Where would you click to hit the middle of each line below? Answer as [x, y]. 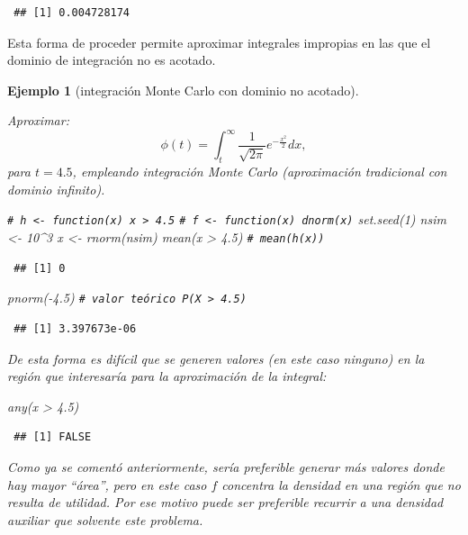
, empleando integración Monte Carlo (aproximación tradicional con [260, 172]
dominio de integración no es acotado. [112, 60]
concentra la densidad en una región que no [341, 484]
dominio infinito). [56, 189]
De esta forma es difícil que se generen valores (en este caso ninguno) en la [216, 358]
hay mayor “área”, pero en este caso [107, 484]
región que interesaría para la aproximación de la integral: [167, 376]
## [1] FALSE [53, 437]
